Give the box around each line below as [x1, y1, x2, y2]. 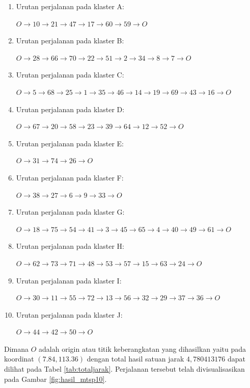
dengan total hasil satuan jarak [87, 353, 184, 364]
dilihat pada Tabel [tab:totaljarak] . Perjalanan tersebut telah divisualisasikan [4, 364, 245, 374]
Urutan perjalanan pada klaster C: [16, 69, 124, 80]
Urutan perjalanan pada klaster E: [16, 138, 124, 148]
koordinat [4, 353, 34, 364]
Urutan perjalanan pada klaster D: [16, 104, 125, 114]
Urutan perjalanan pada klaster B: [16, 35, 124, 46]
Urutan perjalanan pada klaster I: [16, 275, 122, 286]
